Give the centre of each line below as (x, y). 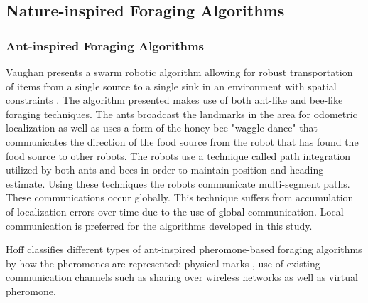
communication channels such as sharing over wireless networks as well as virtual (182, 277)
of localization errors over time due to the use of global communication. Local (175, 211)
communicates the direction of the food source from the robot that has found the (182, 141)
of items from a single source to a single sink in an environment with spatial (171, 86)
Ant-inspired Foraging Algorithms (105, 45)
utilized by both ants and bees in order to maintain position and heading (165, 170)
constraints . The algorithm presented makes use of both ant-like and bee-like (174, 100)
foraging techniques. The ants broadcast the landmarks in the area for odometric (182, 113)
